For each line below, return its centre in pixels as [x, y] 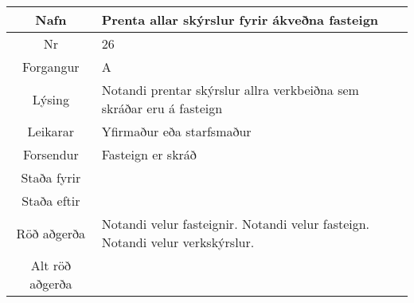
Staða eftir [51, 201]
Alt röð [51, 265]
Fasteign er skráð [149, 154]
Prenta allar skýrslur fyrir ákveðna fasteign [240, 20]
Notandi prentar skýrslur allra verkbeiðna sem [230, 90]
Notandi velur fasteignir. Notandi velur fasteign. [236, 224]
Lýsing [51, 99]
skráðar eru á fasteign [162, 108]
